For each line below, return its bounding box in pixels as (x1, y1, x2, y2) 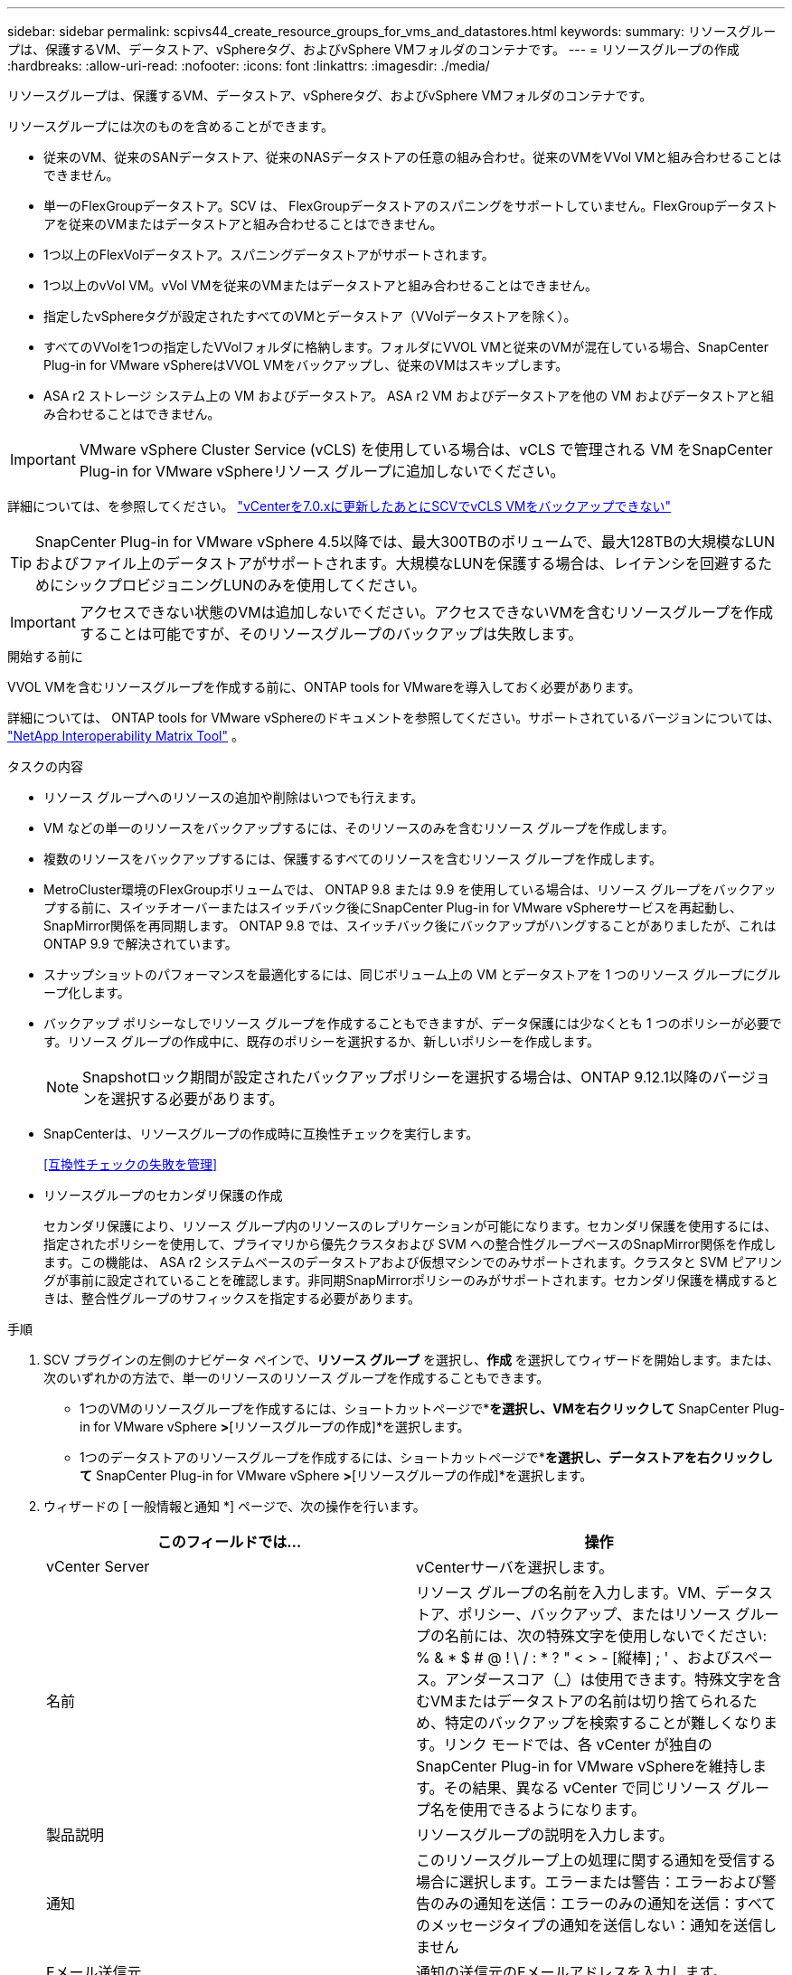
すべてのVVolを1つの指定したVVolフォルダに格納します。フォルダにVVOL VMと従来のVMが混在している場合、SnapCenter (43, 339, 768, 354)
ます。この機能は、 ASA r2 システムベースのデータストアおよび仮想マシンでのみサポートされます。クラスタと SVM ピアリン (43, 1254, 782, 1270)
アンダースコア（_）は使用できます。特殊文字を (445, 1670, 768, 1688)
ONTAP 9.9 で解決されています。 (43, 936, 238, 951)
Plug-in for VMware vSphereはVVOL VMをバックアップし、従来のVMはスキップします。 (43, 357, 569, 373)
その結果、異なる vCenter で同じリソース (443, 1779, 722, 1797)
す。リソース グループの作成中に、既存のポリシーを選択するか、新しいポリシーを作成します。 (43, 1034, 599, 1049)
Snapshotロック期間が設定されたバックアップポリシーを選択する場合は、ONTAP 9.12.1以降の (82, 1068, 713, 1086)
